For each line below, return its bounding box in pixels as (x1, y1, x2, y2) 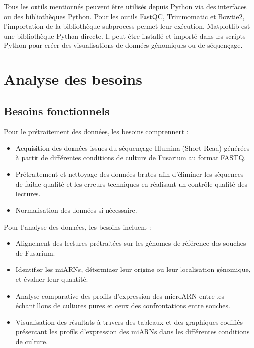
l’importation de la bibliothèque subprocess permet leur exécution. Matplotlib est (4, 21, 250, 31)
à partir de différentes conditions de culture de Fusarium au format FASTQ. (15, 152, 246, 162)
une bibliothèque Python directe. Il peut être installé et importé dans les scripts (4, 30, 246, 40)
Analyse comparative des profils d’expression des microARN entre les (15, 290, 225, 301)
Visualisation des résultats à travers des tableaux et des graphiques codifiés (15, 316, 243, 327)
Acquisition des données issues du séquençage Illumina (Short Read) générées (15, 143, 250, 153)
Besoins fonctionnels (4, 103, 109, 118)
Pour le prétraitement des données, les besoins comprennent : (4, 126, 189, 136)
